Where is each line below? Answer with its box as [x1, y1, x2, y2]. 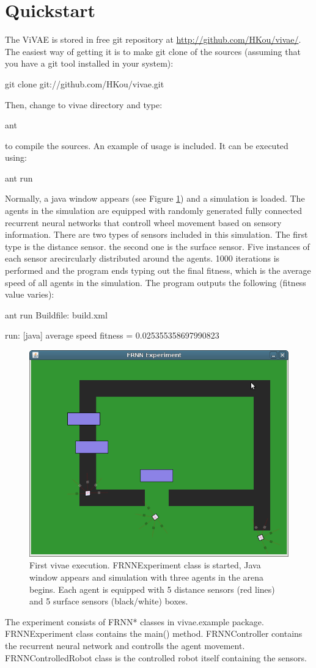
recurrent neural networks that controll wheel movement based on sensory [5, 216, 282, 229]
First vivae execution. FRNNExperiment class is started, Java [29, 559, 261, 571]
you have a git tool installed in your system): [5, 57, 174, 70]
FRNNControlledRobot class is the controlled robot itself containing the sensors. [5, 651, 307, 664]
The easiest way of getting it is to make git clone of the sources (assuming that [5, 45, 301, 57]
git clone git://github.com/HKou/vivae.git [5, 77, 164, 90]
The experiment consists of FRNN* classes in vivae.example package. [5, 615, 264, 628]
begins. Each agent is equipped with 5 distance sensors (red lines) [29, 582, 275, 595]
